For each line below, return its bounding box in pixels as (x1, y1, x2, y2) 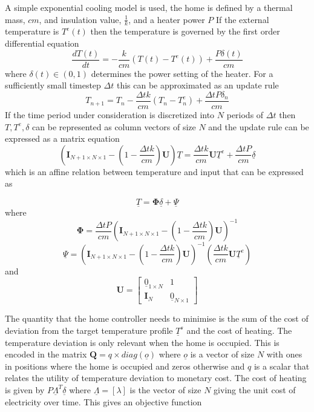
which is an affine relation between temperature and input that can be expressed (5, 165, 304, 178)
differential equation (5, 37, 79, 50)
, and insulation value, (39, 13, 122, 25)
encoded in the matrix (5, 348, 87, 360)
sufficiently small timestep (5, 79, 101, 91)
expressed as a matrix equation (5, 132, 120, 145)
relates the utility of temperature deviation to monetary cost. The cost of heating (5, 371, 307, 384)
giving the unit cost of (214, 383, 296, 396)
